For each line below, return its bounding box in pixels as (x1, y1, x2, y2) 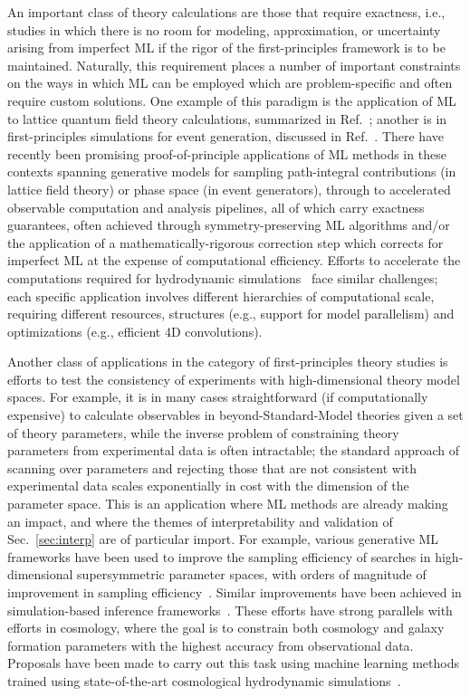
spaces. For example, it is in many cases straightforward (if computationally (7, 387, 428, 406)
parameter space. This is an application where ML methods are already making (7, 494, 448, 513)
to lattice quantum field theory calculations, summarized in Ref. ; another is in (7, 109, 447, 128)
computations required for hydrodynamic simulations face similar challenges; (7, 268, 438, 287)
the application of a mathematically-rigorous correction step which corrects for (7, 233, 444, 252)
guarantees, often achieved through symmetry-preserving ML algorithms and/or (7, 215, 450, 234)
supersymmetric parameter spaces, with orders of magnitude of (77, 565, 427, 584)
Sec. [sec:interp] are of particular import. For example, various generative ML (7, 529, 439, 548)
